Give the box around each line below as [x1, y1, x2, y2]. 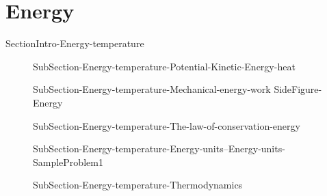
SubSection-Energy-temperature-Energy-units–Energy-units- [33, 141, 285, 156]
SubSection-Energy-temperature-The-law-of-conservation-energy [33, 118, 300, 132]
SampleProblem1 [33, 154, 103, 169]
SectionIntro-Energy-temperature [5, 36, 144, 51]
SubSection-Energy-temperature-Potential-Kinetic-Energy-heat [33, 59, 296, 73]
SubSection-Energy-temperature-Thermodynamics [33, 178, 243, 192]
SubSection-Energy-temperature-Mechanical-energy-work [33, 82, 271, 96]
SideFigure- [274, 82, 322, 96]
